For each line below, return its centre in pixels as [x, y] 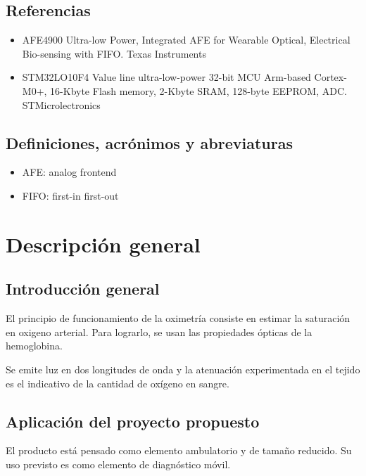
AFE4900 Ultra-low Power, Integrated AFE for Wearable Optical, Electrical [186, 40]
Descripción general [103, 244]
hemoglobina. [34, 346]
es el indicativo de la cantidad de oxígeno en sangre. [118, 383]
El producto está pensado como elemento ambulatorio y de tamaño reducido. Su [179, 450]
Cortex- [330, 77]
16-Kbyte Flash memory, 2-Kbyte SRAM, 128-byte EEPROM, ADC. [198, 90]
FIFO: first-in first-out [70, 195]
